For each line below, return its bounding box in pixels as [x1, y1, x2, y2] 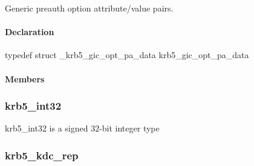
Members [5, 72, 45, 85]
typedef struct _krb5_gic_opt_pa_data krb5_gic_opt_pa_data [5, 48, 249, 61]
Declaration [5, 25, 54, 38]
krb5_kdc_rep [5, 147, 79, 162]
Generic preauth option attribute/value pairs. [5, 2, 174, 14]
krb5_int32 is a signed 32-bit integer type [5, 122, 160, 134]
